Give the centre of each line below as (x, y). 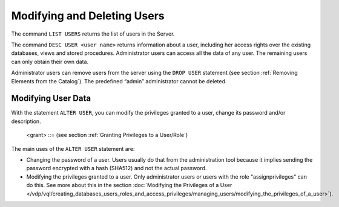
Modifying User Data (51, 99)
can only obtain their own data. (50, 62)
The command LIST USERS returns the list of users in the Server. (93, 34)
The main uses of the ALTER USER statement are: (73, 148)
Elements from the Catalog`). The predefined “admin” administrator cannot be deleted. (119, 81)
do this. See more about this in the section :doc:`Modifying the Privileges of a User (129, 185)
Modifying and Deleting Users (88, 16)
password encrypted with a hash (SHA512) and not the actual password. (117, 168)
